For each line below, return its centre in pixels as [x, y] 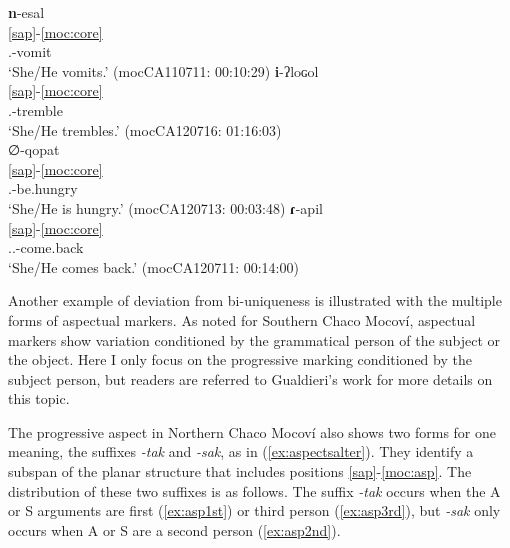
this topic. [39, 398]
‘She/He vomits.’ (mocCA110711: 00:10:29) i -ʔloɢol [163, 70]
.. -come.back [46, 247]
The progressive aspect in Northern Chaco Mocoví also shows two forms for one [252, 431]
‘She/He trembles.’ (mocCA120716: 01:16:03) [145, 129]
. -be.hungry [43, 188]
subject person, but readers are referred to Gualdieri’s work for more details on [250, 378]
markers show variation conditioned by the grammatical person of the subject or [254, 339]
